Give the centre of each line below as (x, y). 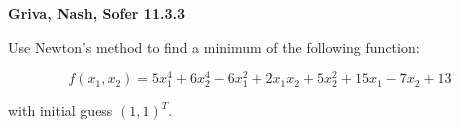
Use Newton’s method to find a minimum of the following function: (214, 46)
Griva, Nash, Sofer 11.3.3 (96, 13)
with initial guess (60, 110)
